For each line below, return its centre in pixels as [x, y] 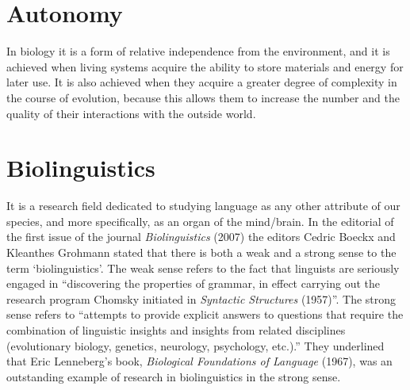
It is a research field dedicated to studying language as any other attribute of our [203, 206]
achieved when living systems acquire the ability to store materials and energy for [205, 66]
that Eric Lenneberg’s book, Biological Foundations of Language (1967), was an [199, 361]
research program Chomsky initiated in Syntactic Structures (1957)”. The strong [201, 298]
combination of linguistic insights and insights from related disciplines [176, 329]
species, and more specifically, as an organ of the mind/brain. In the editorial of [200, 221]
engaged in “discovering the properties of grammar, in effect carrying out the [193, 283]
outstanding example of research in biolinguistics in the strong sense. [174, 376]
